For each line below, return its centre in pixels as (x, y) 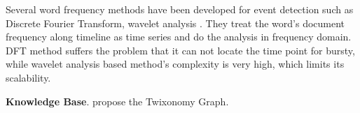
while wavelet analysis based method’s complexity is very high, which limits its (175, 64)
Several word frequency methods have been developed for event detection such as (180, 9)
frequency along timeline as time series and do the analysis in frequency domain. (179, 37)
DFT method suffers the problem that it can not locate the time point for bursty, (180, 50)
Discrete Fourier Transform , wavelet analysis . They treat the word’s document (175, 23)
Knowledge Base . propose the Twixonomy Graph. (117, 101)
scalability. (28, 77)
